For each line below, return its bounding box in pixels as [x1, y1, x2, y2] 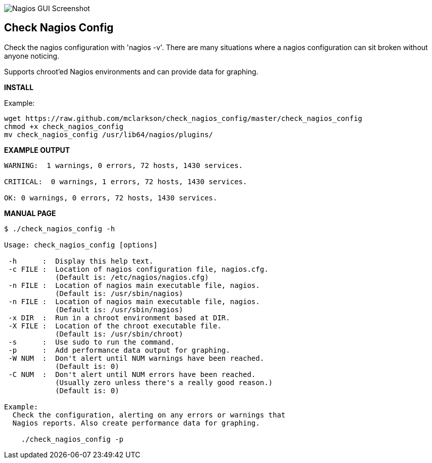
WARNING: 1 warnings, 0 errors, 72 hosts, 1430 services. [4, 161, 243, 170]
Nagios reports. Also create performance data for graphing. [12, 418, 260, 427]
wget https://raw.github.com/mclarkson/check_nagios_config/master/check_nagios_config [4, 114, 363, 122]
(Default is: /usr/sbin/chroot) [55, 329, 184, 338]
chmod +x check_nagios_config [4, 122, 124, 131]
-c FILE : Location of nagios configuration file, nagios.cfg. [8, 265, 269, 273]
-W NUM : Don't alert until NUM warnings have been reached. [8, 354, 265, 362]
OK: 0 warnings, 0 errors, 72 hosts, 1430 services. [4, 193, 218, 202]
